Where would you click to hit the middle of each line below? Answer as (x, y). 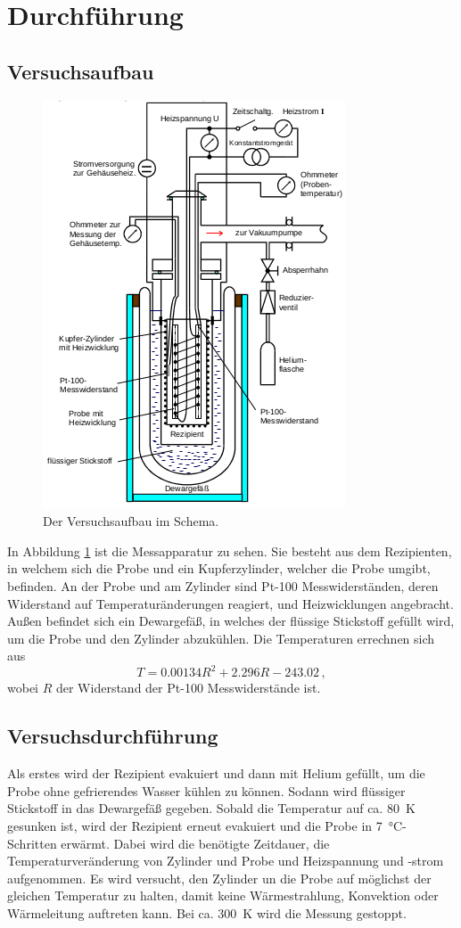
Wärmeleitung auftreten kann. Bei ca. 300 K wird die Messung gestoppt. (207, 912)
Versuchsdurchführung (113, 736)
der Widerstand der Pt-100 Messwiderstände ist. (188, 688)
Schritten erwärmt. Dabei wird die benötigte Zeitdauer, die (169, 843)
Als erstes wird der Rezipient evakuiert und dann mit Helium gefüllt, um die (216, 773)
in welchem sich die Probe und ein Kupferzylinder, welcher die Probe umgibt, (219, 568)
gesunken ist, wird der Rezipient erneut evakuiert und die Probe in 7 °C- (207, 825)
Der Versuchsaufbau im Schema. (131, 521)
